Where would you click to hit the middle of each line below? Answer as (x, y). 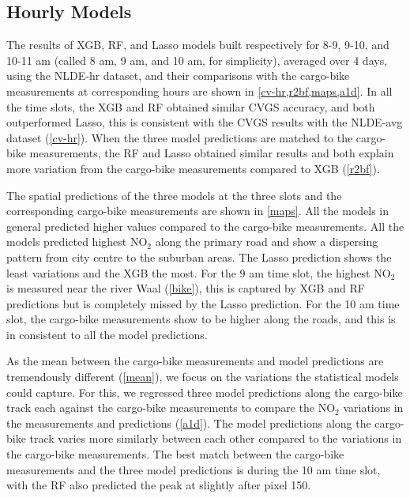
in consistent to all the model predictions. (107, 334)
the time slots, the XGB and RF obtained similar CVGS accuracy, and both (191, 106)
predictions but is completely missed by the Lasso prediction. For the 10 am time (203, 303)
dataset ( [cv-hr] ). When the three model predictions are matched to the (180, 137)
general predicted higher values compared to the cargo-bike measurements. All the (205, 226)
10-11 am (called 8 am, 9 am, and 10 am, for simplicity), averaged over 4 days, (197, 60)
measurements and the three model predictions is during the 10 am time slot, (194, 469)
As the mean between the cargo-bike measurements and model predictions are (195, 361)
